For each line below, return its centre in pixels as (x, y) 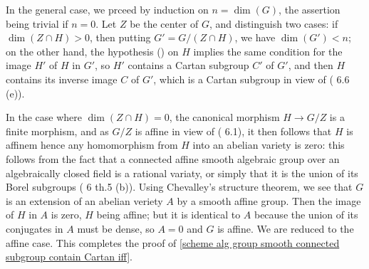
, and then (311, 65)
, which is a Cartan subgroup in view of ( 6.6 (251, 79)
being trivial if (37, 23)
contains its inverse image (62, 79)
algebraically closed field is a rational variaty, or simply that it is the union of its (182, 173)
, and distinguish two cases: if (274, 23)
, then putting (120, 37)
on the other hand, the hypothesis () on (92, 51)
